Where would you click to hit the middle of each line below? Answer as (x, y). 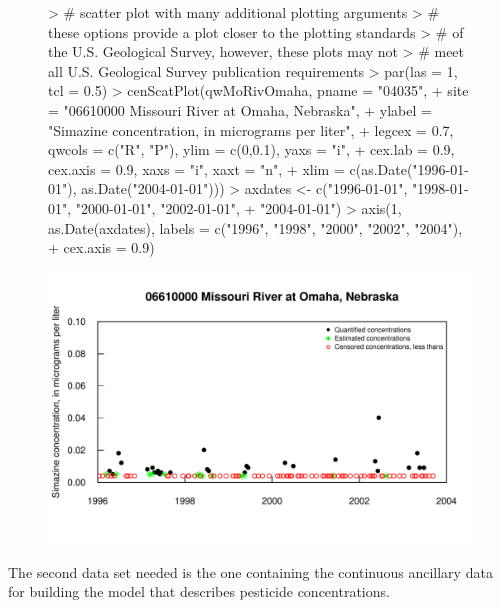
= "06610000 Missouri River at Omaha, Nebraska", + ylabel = (240, 109)
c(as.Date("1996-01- (409, 168)
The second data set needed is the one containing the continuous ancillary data (250, 571)
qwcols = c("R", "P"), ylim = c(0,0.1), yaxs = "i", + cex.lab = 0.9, (251, 149)
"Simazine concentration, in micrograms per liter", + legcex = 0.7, (251, 129)
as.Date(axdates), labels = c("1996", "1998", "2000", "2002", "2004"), (255, 227)
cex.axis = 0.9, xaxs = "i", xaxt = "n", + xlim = (196, 168)
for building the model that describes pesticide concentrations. (199, 591)
